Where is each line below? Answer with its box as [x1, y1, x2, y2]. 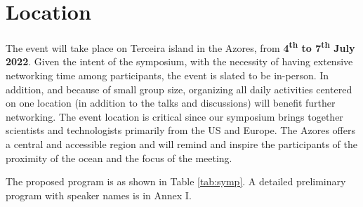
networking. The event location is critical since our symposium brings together [6, 109, 343, 123]
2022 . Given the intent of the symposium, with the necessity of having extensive [6, 54, 353, 69]
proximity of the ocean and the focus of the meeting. [6, 150, 232, 165]
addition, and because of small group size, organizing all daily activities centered [6, 81, 352, 96]
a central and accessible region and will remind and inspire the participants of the [6, 136, 358, 151]
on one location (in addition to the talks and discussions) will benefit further [6, 95, 336, 110]
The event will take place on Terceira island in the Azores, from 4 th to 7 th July [6, 39, 355, 55]
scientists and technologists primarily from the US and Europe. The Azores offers [6, 123, 355, 138]
